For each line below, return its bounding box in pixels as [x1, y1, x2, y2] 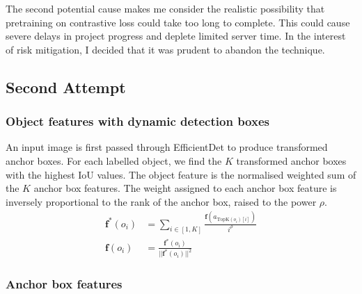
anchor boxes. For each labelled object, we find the [6, 153, 222, 168]
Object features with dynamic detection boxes [6, 113, 269, 130]
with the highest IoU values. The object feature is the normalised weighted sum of [6, 167, 356, 181]
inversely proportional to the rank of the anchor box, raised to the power [6, 194, 317, 209]
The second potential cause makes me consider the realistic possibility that [6, 1, 325, 15]
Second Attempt [6, 76, 126, 97]
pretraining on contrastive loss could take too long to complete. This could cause [6, 15, 350, 29]
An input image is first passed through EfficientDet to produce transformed [6, 140, 328, 154]
